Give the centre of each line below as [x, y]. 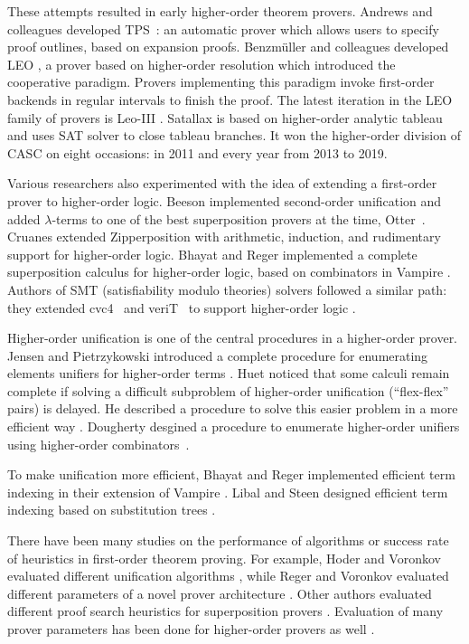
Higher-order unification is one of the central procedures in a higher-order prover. [233, 338]
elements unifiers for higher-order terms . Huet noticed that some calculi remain [229, 373]
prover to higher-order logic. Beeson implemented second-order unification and [225, 200]
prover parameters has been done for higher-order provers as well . [191, 629]
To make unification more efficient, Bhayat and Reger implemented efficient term [231, 474]
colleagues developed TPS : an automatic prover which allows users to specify [223, 28]
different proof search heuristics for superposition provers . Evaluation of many [225, 611]
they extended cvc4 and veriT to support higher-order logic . [182, 307]
